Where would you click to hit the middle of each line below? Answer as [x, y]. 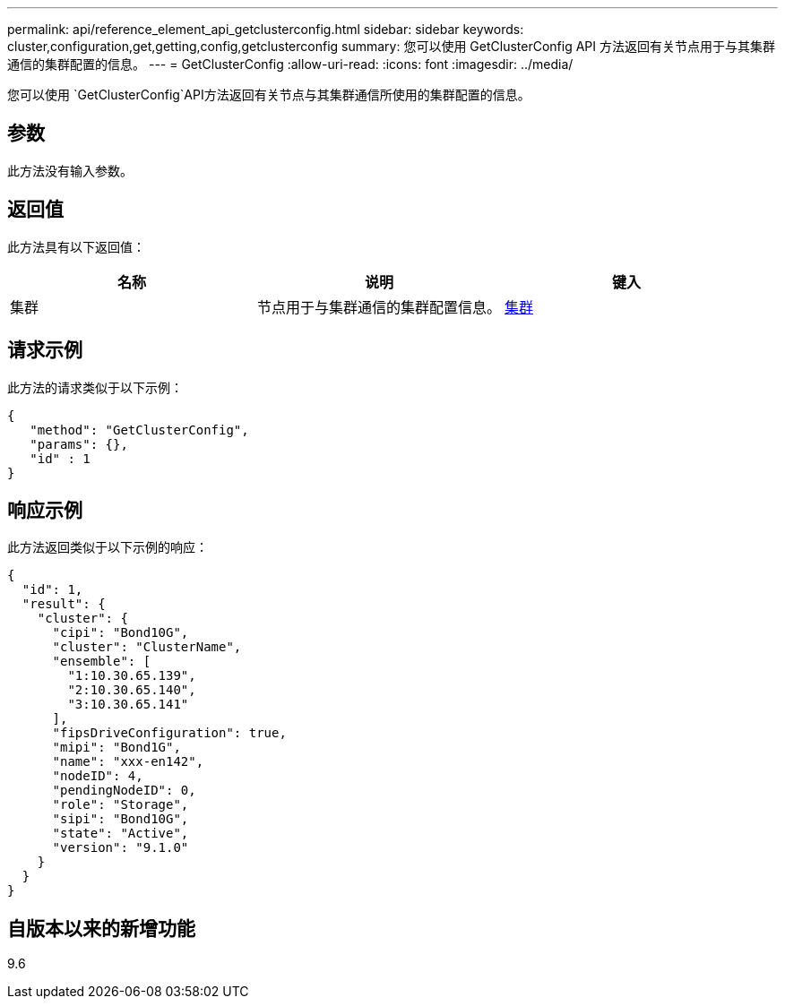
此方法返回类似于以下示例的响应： [108, 547]
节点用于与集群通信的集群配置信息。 [380, 307]
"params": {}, [79, 444]
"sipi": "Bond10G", [121, 819]
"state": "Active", [121, 834]
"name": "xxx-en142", [128, 762]
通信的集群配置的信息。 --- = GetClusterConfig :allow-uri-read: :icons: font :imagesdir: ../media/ [290, 64]
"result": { [64, 604]
